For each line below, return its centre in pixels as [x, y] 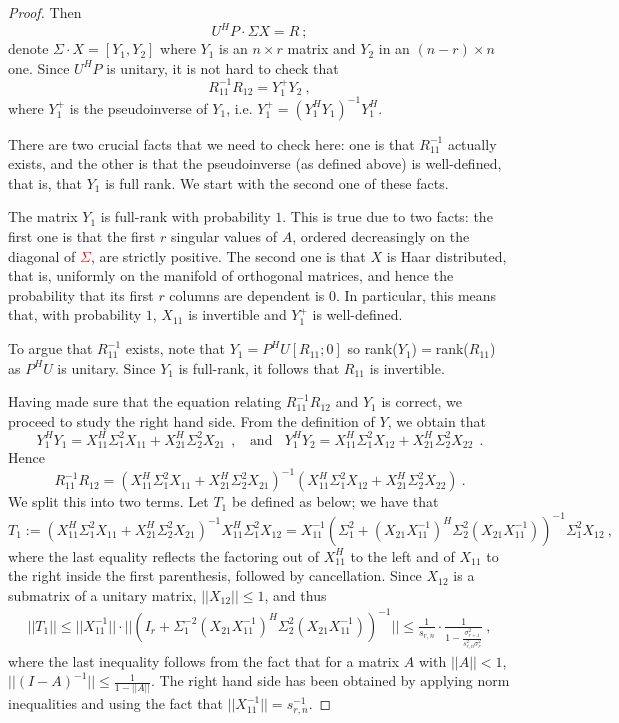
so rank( [372, 348]
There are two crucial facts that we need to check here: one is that [211, 143]
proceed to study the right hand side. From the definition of [191, 420]
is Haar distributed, [446, 255]
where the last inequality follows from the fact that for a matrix [204, 660]
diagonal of [42, 255]
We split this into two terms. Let [108, 501]
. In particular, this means [416, 294]
